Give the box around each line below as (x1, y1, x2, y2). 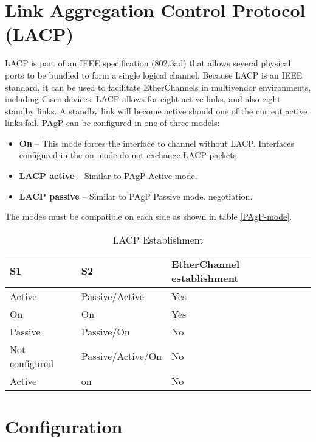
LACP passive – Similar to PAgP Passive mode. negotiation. (19, 189, 253, 202)
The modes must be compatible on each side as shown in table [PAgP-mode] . (5, 210, 292, 223)
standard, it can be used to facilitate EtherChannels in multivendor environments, (5, 80, 311, 93)
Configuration (5, 414, 123, 439)
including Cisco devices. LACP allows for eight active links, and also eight (5, 93, 281, 105)
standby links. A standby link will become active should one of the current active (5, 104, 307, 117)
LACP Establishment (112, 232, 204, 247)
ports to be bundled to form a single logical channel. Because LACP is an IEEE (5, 68, 303, 81)
